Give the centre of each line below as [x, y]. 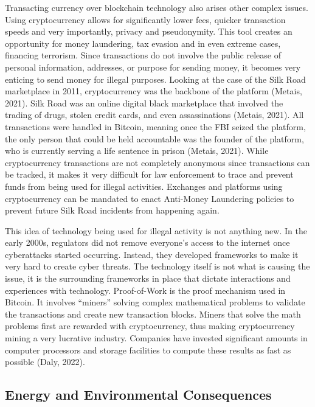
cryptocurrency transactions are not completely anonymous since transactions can [157, 162]
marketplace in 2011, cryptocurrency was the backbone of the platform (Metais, [154, 91]
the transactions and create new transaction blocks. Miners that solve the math [153, 314]
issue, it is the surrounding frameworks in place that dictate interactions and [148, 278]
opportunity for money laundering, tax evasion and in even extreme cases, [143, 43]
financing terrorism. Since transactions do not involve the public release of [143, 55]
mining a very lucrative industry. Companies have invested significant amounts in [156, 338]
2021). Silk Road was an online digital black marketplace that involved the [144, 103]
